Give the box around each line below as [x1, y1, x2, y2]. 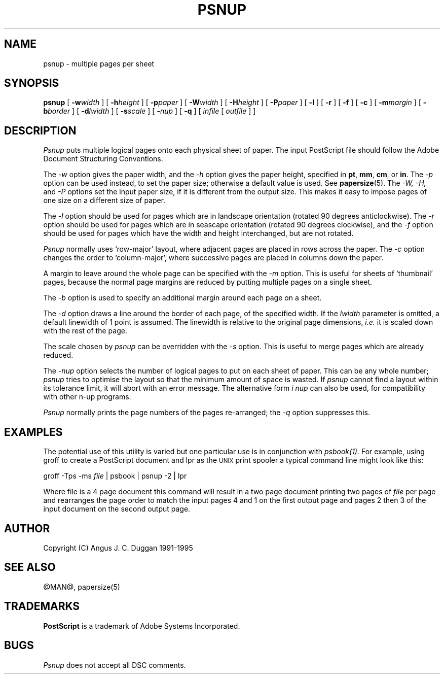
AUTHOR [4, 522, 50, 535]
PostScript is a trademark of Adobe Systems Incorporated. [43, 621, 240, 630]
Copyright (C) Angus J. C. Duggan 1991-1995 [43, 543, 193, 552]
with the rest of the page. [43, 326, 127, 335]
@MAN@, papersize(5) [43, 582, 120, 591]
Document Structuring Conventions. [43, 154, 163, 163]
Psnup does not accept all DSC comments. [43, 660, 186, 669]
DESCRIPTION [4, 124, 77, 137]
